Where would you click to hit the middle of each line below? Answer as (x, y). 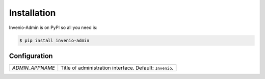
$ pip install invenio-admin (54, 40)
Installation (32, 13)
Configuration (31, 56)
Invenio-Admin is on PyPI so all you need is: (53, 27)
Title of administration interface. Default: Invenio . (117, 68)
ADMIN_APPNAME (34, 68)
